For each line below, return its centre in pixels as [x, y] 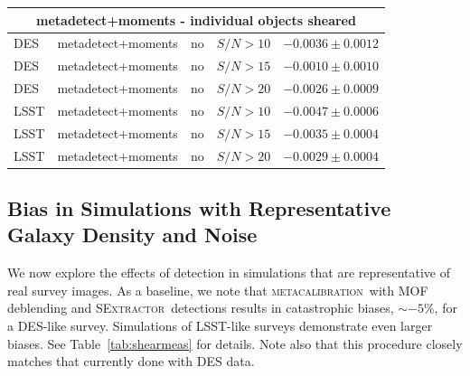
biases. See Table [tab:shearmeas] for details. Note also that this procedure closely [235, 343]
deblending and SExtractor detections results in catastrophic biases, [201, 308]
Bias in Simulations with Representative [199, 208]
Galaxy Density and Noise [132, 235]
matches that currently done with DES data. [131, 361]
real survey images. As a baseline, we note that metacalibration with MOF [218, 290]
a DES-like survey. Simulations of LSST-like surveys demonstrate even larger [220, 326]
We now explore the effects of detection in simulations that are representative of [229, 273]
